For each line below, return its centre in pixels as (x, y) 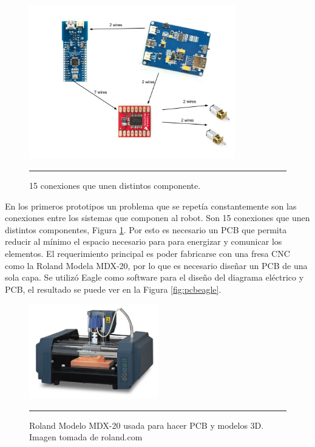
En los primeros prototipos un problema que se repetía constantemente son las (151, 206)
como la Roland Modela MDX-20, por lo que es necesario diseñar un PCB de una (156, 265)
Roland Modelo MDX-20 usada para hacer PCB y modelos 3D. (147, 425)
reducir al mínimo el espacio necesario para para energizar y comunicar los (144, 241)
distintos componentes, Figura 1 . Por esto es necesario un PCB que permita (146, 229)
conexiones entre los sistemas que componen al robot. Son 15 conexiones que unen (157, 218)
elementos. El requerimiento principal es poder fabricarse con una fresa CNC (147, 253)
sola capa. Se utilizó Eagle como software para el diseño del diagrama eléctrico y (154, 277)
